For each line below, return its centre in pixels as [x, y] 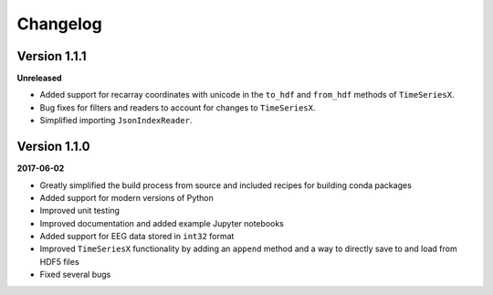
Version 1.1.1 [52, 56]
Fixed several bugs [75, 275]
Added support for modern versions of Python [127, 197]
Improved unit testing [80, 211]
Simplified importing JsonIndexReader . [116, 121]
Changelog [59, 24]
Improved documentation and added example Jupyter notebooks [162, 223]
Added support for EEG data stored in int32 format [137, 237]
